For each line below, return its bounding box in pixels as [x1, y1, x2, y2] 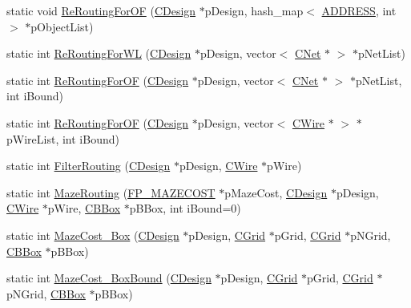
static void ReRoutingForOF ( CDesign [6, 2, 196, 18]
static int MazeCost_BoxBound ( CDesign [6, 269, 212, 286]
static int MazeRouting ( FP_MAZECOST [6, 184, 216, 201]
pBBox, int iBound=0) [129, 200, 241, 217]
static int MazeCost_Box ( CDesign [6, 226, 179, 243]
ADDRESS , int [321, 2, 397, 18]
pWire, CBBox [47, 200, 121, 217]
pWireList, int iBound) [6, 130, 119, 147]
